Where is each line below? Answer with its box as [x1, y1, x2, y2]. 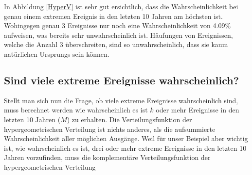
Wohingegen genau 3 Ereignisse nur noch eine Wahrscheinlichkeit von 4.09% [4, 20, 231, 31]
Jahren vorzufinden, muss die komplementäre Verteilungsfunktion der [4, 152, 211, 162]
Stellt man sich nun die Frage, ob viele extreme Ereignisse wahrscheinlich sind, [4, 95, 238, 105]
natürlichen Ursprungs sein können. [4, 48, 109, 59]
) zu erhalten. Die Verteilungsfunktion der [67, 114, 192, 124]
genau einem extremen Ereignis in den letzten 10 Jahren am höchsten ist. [4, 11, 223, 21]
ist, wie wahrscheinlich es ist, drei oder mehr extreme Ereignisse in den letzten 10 [4, 143, 247, 153]
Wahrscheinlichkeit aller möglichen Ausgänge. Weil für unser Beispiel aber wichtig [4, 133, 248, 143]
